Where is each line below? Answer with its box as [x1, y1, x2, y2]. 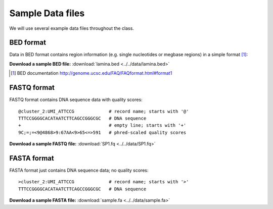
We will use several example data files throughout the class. [9, 25, 134, 31]
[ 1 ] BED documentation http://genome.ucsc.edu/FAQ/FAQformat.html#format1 [11, 70, 172, 76]
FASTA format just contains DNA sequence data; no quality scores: [9, 167, 149, 173]
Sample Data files [9, 8, 85, 19]
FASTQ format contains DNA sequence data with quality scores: [9, 96, 143, 103]
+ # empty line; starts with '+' [18, 123, 187, 128]
